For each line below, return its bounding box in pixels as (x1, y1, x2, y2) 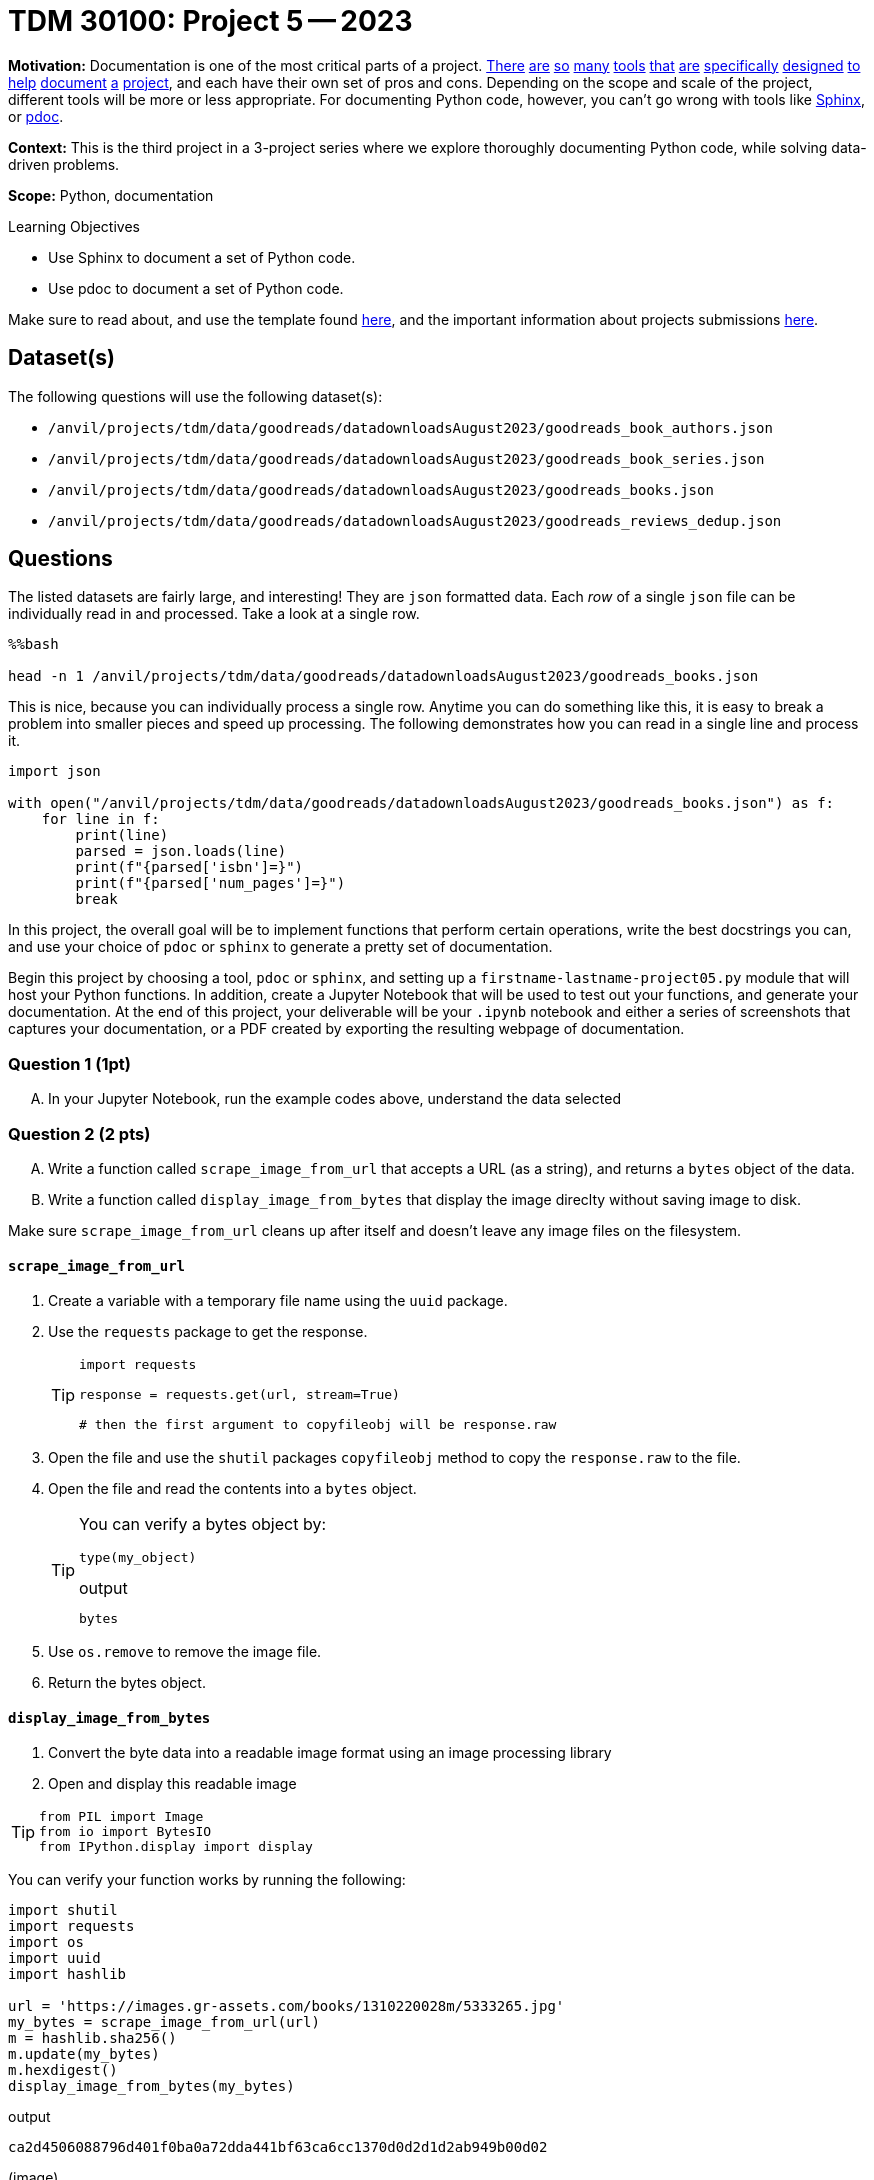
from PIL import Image (39, 1809, 204, 1825)
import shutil (8, 1902, 118, 1919)
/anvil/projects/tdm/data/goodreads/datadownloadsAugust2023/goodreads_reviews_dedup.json (48, 512, 782, 529)
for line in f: (41, 811, 160, 828)
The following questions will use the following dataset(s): (8, 387, 383, 405)
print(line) (75, 827, 169, 844)
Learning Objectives (8, 217, 140, 235)
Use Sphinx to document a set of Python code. (48, 248, 356, 266)
